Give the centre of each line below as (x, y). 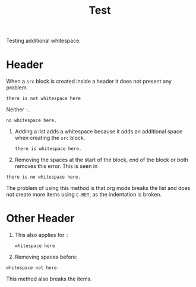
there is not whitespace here (44, 99)
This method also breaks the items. (49, 279)
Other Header (40, 219)
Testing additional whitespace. (44, 41)
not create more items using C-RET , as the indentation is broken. (84, 195)
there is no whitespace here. (44, 177)
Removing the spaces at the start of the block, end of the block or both (102, 160)
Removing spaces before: (46, 257)
